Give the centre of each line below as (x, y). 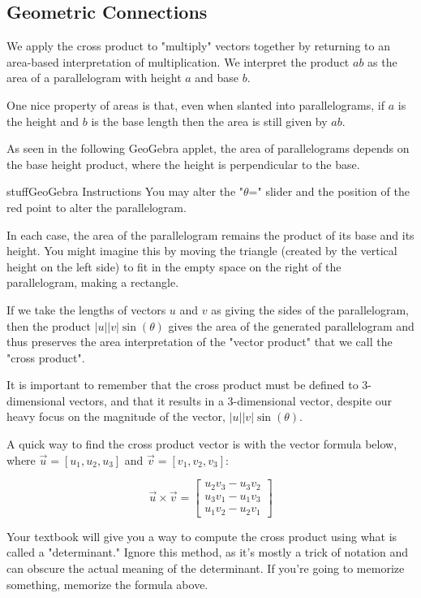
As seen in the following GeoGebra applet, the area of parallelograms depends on (208, 148)
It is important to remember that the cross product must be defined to (183, 385)
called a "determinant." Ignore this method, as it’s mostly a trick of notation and (208, 552)
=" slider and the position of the (329, 191)
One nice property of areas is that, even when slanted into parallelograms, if (196, 104)
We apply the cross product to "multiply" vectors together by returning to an (198, 46)
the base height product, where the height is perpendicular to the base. (183, 164)
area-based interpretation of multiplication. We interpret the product (178, 61)
